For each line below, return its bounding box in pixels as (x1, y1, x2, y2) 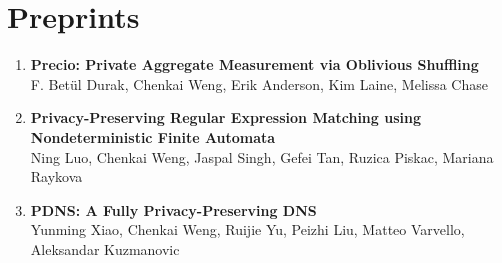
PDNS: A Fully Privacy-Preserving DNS (30, 199, 317, 220)
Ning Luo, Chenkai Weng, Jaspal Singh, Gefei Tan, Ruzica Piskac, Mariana (30, 146, 494, 167)
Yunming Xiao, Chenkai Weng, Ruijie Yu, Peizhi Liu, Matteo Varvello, (30, 219, 465, 240)
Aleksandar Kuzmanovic (30, 238, 180, 259)
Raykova (30, 166, 83, 187)
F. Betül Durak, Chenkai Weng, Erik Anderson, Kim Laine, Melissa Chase (30, 73, 488, 94)
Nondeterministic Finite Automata (30, 126, 276, 147)
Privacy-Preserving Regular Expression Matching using (30, 107, 421, 128)
